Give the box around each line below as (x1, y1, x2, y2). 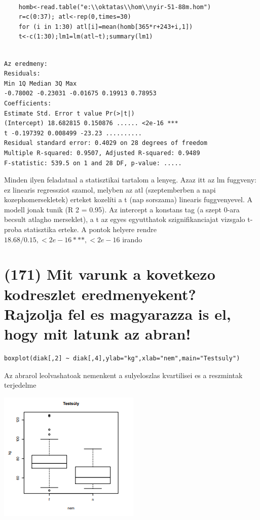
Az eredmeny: (4, 60, 48, 67)
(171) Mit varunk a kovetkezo (4, 264, 215, 284)
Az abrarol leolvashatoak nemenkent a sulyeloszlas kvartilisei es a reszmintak (4, 369, 243, 380)
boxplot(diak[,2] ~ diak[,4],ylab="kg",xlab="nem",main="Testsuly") (4, 354, 240, 362)
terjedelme (4, 380, 36, 390)
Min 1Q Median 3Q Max (4, 80, 77, 87)
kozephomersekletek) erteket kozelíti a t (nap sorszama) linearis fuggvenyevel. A (4, 194, 253, 205)
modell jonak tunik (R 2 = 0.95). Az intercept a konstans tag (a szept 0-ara (4, 204, 240, 214)
